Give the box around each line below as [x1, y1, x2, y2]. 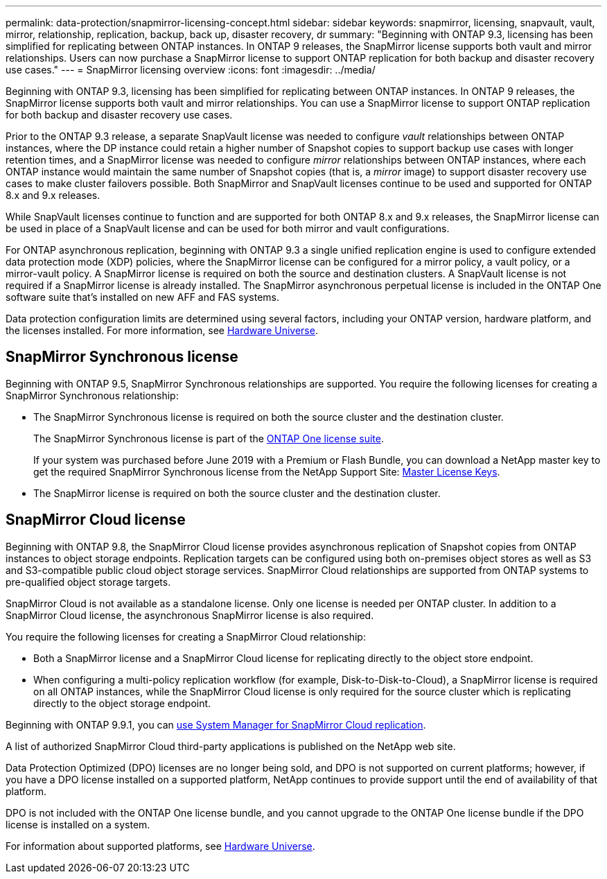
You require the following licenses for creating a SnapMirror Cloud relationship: [6, 630, 366, 643]
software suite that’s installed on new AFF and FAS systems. [6, 291, 280, 303]
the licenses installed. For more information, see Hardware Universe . [6, 324, 318, 336]
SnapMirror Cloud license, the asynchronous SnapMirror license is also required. [6, 609, 374, 621]
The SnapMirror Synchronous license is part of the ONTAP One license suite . [33, 432, 384, 444]
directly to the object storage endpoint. [33, 697, 211, 709]
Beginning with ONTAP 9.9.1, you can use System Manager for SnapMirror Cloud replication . [6, 718, 426, 731]
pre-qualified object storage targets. [6, 575, 171, 588]
